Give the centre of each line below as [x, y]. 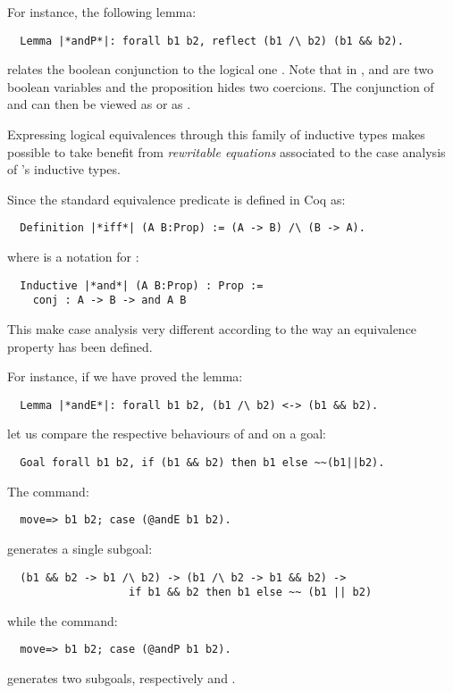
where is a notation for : [73, 257]
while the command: [63, 620]
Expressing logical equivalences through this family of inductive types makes [216, 134]
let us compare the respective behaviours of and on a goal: [167, 434]
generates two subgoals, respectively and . [122, 678]
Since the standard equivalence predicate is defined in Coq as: [176, 199]
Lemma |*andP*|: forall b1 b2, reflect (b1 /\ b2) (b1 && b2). [212, 41]
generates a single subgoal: [80, 548]
